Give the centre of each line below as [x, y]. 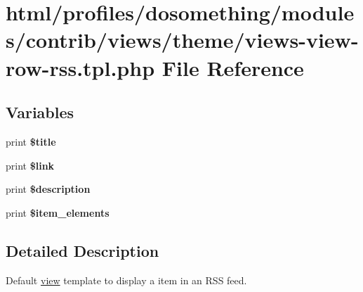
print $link [30, 165]
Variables [40, 112]
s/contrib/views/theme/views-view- [182, 40]
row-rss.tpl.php [80, 67]
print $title [31, 141]
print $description [48, 189]
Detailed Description [82, 250]
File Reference [233, 67]
